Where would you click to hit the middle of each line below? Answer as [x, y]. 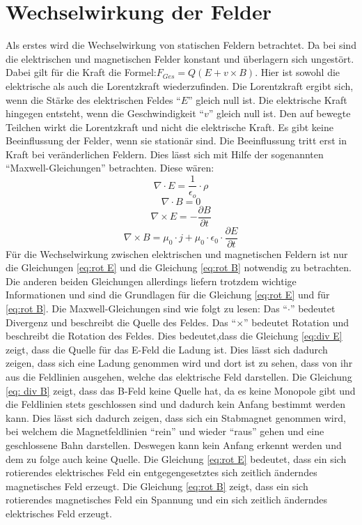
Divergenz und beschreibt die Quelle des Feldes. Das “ [121, 322]
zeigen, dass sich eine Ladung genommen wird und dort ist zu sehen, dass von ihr [179, 363]
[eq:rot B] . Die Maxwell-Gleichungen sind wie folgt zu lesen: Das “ [147, 309]
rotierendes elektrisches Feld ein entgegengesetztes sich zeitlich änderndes [162, 472]
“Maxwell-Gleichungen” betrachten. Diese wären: [110, 168]
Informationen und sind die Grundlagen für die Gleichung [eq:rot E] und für [168, 295]
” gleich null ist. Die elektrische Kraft [268, 99]
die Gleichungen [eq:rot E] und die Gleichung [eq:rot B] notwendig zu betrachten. [179, 267]
